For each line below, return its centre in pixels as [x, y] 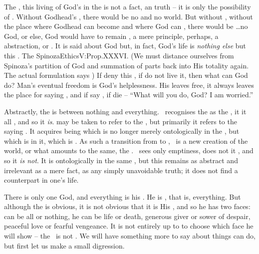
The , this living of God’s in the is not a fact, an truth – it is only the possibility [128, 6]
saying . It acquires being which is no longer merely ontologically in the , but [122, 131]
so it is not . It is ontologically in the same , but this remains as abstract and [121, 160]
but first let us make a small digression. [64, 245]
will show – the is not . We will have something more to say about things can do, [130, 236]
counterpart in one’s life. [41, 180]
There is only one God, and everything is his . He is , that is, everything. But [123, 196]
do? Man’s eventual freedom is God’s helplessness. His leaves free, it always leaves [129, 85]
